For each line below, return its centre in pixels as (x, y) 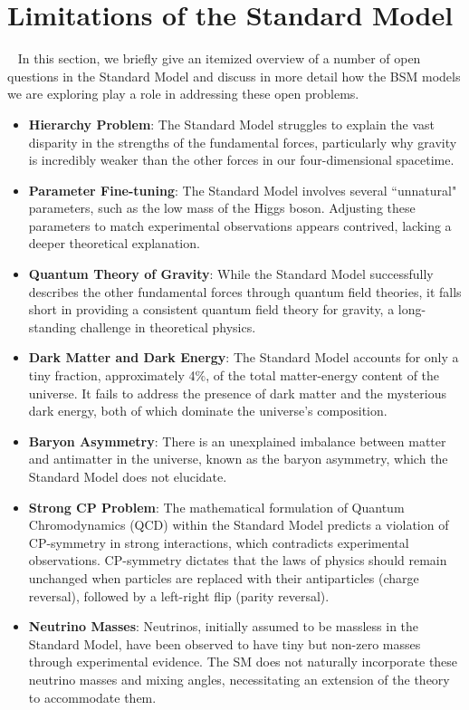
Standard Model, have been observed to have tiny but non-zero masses (225, 643)
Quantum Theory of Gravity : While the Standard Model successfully (231, 274)
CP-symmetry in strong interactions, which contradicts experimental (219, 542)
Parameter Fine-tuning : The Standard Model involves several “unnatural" (243, 190)
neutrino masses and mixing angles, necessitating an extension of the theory (239, 679)
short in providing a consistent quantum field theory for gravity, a (211, 309)
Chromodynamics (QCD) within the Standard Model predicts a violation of (239, 525)
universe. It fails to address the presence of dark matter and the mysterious (237, 393)
